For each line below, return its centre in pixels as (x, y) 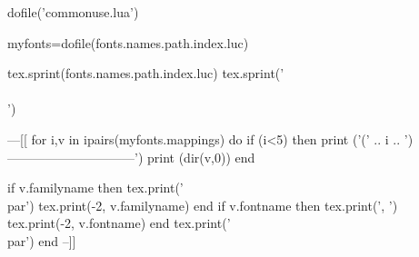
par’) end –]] (42, 240)
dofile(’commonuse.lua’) (73, 12)
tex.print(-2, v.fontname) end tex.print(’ (119, 223)
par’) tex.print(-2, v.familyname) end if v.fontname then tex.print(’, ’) (203, 205)
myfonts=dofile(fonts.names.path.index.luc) (128, 42)
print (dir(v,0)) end (201, 157)
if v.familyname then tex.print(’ (95, 188)
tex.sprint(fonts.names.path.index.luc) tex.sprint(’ (146, 73)
